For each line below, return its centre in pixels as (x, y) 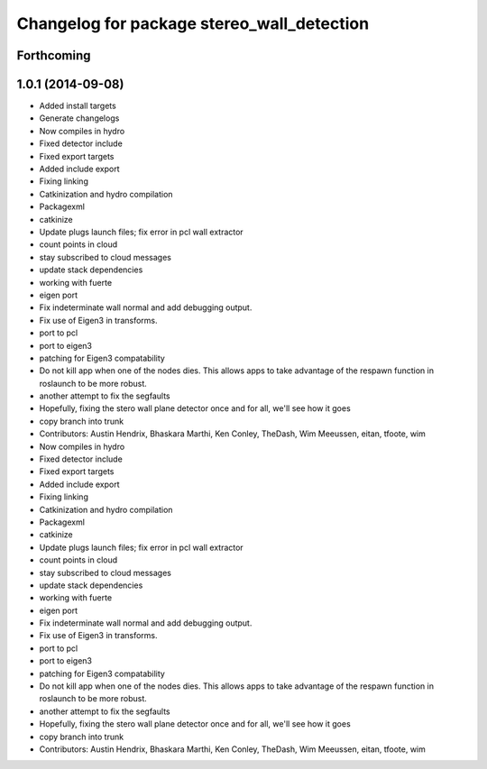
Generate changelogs (79, 118)
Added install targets (78, 106)
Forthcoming (54, 55)
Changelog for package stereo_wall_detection (193, 23)
